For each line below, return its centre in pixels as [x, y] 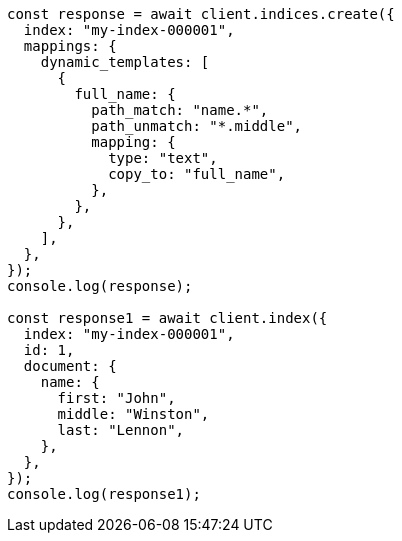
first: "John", [116, 398]
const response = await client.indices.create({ [201, 14]
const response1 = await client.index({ [167, 318]
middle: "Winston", [133, 414]
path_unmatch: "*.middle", [197, 126]
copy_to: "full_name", [197, 174]
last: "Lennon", [121, 430]
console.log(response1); [104, 494]
